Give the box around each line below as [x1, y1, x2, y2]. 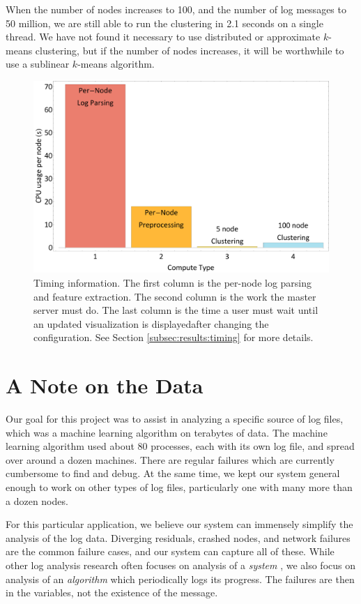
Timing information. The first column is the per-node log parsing [33, 275, 312, 289]
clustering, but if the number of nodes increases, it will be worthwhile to [35, 43, 344, 57]
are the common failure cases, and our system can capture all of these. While [6, 544, 335, 559]
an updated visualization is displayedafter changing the [33, 316, 269, 331]
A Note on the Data [6, 371, 203, 400]
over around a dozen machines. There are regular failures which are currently [6, 452, 335, 467]
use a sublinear [6, 56, 70, 71]
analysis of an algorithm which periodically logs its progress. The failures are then [6, 571, 355, 586]
